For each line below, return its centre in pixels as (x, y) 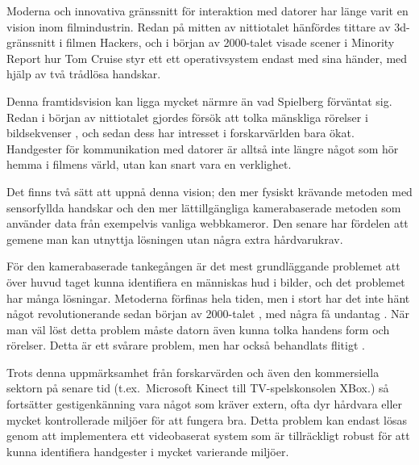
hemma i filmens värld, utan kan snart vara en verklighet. (149, 164)
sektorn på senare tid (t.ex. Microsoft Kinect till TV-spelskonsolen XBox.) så (198, 388)
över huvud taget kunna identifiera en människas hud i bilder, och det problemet (206, 281)
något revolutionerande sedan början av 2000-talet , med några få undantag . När (208, 314)
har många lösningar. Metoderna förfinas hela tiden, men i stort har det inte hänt (208, 297)
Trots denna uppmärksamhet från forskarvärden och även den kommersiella (193, 372)
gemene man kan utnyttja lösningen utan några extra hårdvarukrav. (175, 239)
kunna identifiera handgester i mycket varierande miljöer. (148, 451)
